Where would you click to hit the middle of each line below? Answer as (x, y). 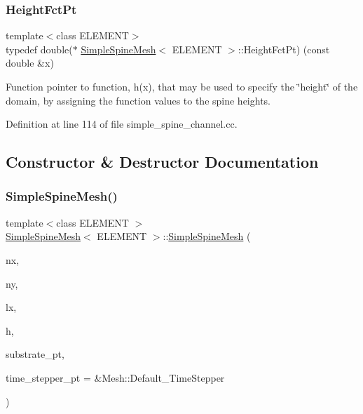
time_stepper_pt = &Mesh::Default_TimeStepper (115, 377)
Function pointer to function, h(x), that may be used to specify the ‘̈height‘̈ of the (182, 86)
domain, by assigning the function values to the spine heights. (138, 100)
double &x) (30, 63)
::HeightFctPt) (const (284, 49)
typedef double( (39, 49)
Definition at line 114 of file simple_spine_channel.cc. (122, 124)
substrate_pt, (35, 354)
